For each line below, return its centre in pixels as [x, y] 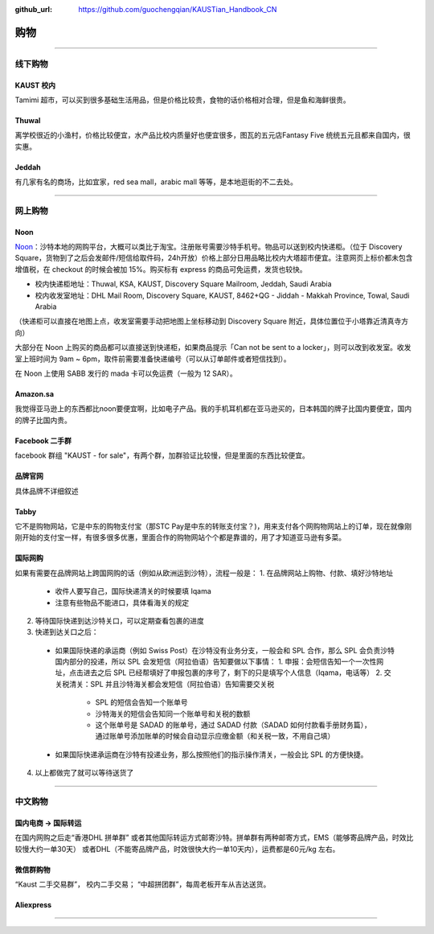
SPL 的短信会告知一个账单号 [141, 702]
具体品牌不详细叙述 [47, 491]
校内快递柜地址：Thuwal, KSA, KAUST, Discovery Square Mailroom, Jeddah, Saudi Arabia [184, 284]
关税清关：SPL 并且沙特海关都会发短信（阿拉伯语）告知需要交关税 [165, 684]
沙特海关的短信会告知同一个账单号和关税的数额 [173, 714]
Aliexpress [33, 904]
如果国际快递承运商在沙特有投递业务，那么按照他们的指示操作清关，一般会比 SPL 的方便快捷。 [211, 754]
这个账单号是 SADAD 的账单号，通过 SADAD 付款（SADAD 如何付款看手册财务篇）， [233, 725]
